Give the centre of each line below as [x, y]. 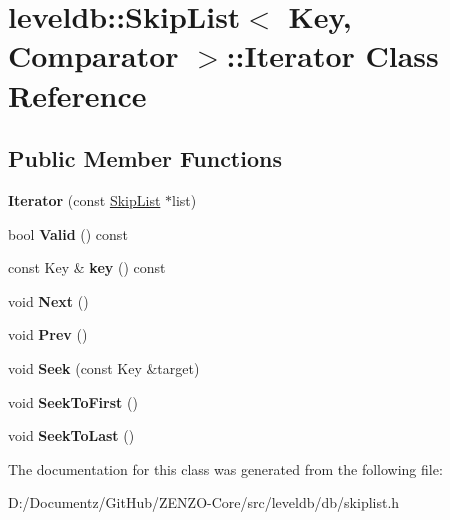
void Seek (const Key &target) [104, 367]
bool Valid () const [68, 233]
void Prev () [48, 334]
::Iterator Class [332, 55]
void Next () [48, 300]
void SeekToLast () [71, 435]
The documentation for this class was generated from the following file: [225, 468]
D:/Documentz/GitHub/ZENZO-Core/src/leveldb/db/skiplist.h [204, 502]
